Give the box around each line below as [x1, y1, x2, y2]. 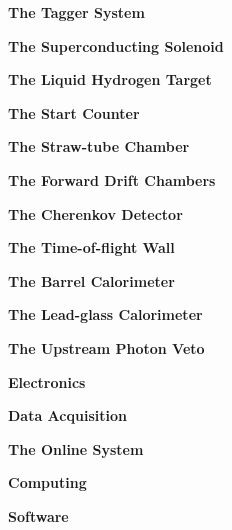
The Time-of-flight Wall [8, 237, 175, 258]
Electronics [8, 371, 86, 392]
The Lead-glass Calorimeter [8, 304, 203, 325]
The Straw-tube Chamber [8, 136, 190, 157]
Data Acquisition [8, 405, 127, 426]
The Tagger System [8, 2, 145, 22]
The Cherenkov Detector [8, 203, 183, 224]
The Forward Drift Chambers [8, 169, 216, 190]
